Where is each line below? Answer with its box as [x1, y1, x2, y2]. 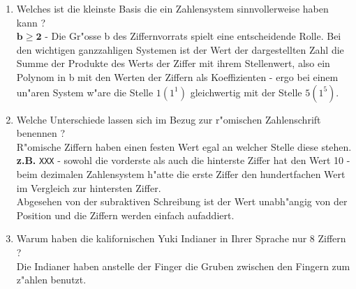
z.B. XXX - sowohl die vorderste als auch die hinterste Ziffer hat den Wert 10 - [16, 153, 350, 168]
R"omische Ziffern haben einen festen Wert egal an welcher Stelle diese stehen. [16, 139, 352, 154]
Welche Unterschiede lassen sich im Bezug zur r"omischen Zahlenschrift [16, 112, 321, 126]
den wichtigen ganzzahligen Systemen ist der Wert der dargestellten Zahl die [16, 42, 344, 57]
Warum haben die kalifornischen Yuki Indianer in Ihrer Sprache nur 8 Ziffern [16, 231, 346, 246]
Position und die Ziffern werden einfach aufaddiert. [16, 207, 235, 222]
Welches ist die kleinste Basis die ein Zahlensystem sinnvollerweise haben [16, 1, 329, 15]
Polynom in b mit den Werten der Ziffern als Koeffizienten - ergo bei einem [16, 69, 339, 84]
